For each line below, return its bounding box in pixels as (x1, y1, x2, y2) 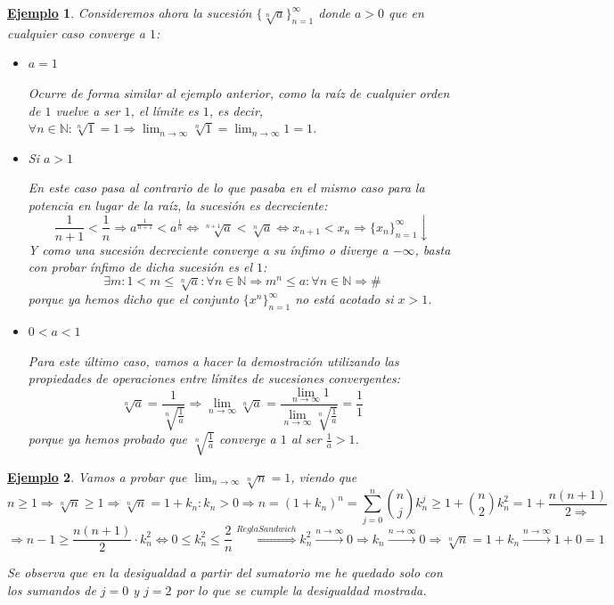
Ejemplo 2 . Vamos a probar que (7, 467, 187, 486)
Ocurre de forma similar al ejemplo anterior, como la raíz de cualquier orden (28, 83, 450, 102)
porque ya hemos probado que (28, 429, 188, 448)
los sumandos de (7, 580, 96, 599)
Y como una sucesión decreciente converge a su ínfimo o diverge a (28, 240, 389, 258)
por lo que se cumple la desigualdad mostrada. (176, 580, 427, 599)
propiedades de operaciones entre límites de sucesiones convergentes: (28, 369, 401, 388)
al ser (291, 429, 322, 448)
